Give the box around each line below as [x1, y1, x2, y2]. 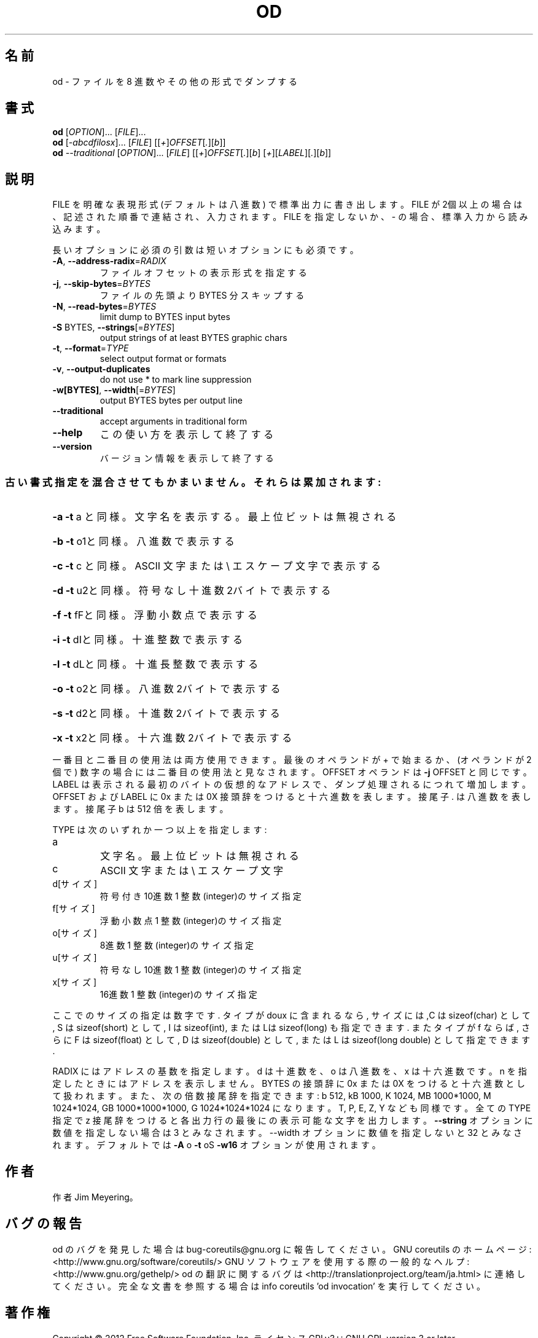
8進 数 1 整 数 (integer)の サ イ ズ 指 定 [99, 940, 254, 951]
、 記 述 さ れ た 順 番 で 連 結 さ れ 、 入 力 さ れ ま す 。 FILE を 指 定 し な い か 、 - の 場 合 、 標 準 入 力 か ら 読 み [52, 211, 528, 222]
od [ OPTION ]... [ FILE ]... [52, 127, 146, 138]
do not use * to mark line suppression [99, 374, 252, 385]
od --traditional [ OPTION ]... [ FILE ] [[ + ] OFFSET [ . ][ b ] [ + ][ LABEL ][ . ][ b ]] [52, 147, 332, 158]
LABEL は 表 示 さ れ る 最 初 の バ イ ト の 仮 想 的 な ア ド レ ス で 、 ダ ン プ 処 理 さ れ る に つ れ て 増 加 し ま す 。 [52, 779, 531, 790]
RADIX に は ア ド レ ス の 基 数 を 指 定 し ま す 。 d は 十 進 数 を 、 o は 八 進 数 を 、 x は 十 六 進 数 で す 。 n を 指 [52, 1066, 527, 1077]
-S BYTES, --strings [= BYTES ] [52, 322, 175, 333]
